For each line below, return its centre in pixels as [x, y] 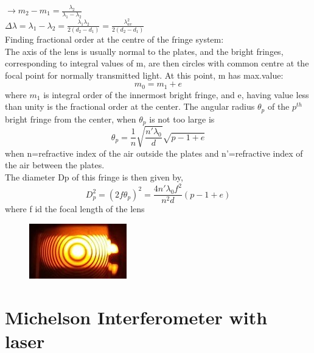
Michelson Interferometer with [136, 317]
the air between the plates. [55, 165]
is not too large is [182, 119]
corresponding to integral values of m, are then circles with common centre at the [157, 63]
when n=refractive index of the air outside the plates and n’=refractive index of [154, 153]
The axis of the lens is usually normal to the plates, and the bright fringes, [144, 51]
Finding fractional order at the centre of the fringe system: [114, 39]
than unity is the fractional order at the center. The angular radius [130, 106]
